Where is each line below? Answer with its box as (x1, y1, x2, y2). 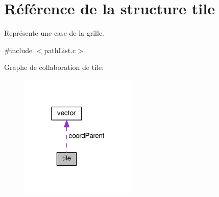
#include (4, 44, 33, 55)
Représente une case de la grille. (4, 28, 104, 38)
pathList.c (44, 44, 76, 55)
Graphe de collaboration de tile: (4, 62, 104, 72)
